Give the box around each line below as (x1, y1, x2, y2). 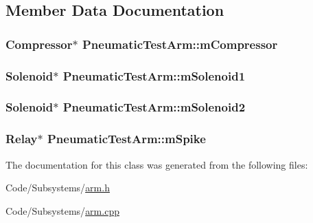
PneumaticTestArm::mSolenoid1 (62, 67, 246, 84)
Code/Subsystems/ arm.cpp (5, 203, 119, 217)
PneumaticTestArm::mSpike (47, 130, 206, 147)
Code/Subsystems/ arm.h (5, 180, 110, 195)
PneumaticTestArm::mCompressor (82, 35, 278, 52)
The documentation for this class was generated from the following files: (5, 157, 308, 171)
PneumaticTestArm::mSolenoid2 (62, 98, 246, 116)
